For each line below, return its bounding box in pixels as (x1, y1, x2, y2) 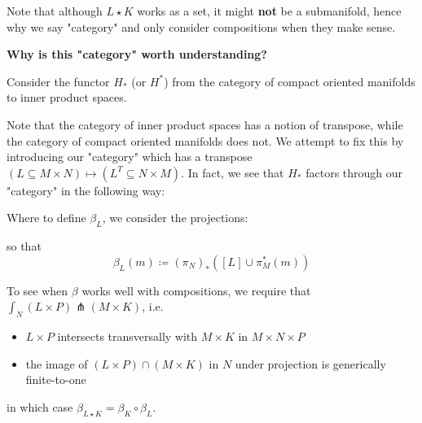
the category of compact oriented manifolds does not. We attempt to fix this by (7, 132, 404, 149)
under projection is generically (235, 355, 386, 372)
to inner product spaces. (7, 89, 127, 106)
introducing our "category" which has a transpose (7, 148, 253, 165)
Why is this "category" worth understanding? (7, 46, 267, 63)
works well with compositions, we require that (81, 281, 311, 299)
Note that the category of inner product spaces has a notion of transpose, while (7, 116, 403, 133)
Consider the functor (7, 72, 110, 89)
